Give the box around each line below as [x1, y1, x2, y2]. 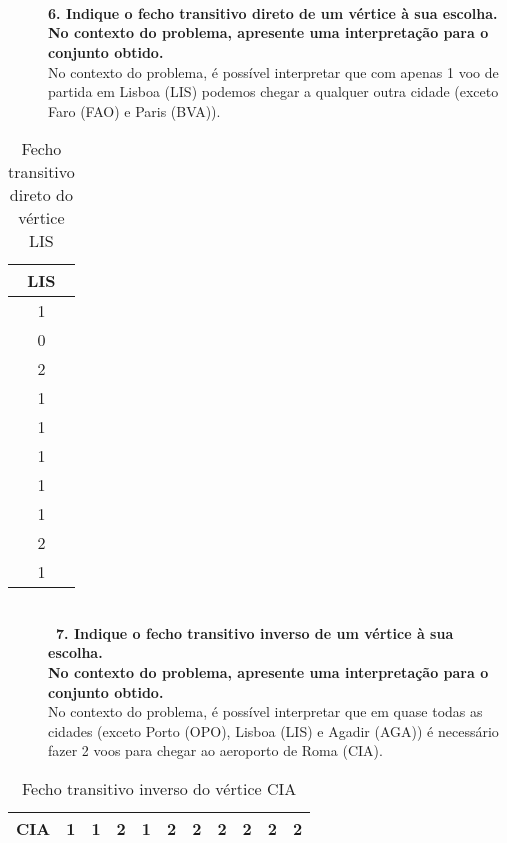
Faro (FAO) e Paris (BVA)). [48, 100, 221, 121]
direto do [9, 183, 73, 207]
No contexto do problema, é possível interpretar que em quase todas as [48, 701, 483, 722]
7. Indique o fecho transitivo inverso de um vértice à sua [56, 622, 454, 643]
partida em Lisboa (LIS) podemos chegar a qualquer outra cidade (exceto [48, 81, 499, 102]
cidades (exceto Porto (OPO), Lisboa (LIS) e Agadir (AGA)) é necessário [48, 720, 499, 741]
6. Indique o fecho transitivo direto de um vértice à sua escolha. [48, 2, 498, 23]
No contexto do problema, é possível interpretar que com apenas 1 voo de [48, 61, 499, 82]
